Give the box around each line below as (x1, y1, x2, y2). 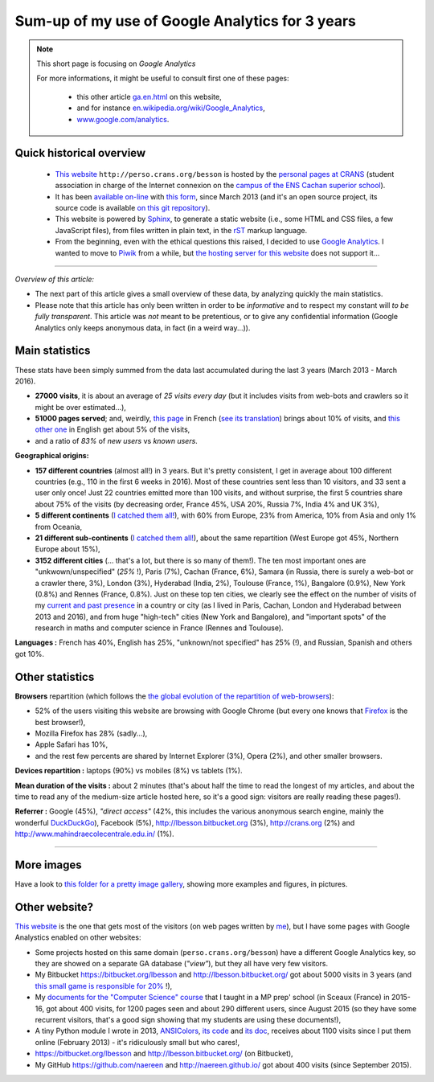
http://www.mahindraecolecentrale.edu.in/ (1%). (14, 829, 174, 839)
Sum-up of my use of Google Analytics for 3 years (14, 12, 357, 30)
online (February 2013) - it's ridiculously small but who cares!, (35, 1037, 240, 1047)
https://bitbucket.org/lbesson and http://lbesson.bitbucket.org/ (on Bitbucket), (35, 1049, 293, 1059)
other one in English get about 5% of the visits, (35, 424, 190, 434)
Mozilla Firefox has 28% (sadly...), (35, 728, 148, 738)
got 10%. (14, 649, 44, 658)
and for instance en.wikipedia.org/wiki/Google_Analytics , (76, 103, 265, 113)
